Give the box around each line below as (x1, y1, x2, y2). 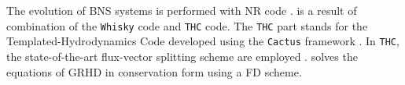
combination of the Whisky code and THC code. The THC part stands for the (6, 17, 368, 34)
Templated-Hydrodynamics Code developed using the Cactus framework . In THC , (6, 33, 399, 49)
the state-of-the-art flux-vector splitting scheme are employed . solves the (6, 48, 358, 64)
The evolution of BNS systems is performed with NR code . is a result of (6, 2, 357, 18)
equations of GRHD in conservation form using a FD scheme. (6, 63, 302, 80)
